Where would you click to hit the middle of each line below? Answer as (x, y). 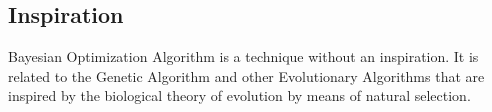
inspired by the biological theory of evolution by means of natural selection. (239, 95)
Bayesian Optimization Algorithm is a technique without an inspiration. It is (243, 56)
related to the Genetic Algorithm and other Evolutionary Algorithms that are (246, 75)
